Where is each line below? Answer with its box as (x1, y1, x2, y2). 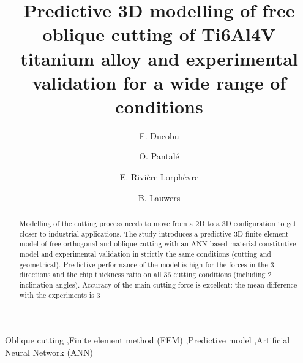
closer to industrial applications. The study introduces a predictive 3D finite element (19, 228, 289, 239)
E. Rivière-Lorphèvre (119, 170, 199, 183)
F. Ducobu (139, 129, 179, 142)
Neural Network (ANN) (5, 345, 93, 358)
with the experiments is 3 (19, 289, 100, 300)
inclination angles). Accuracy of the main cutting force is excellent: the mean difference (19, 279, 297, 289)
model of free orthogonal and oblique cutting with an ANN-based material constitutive (19, 239, 296, 249)
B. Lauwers (138, 191, 181, 204)
